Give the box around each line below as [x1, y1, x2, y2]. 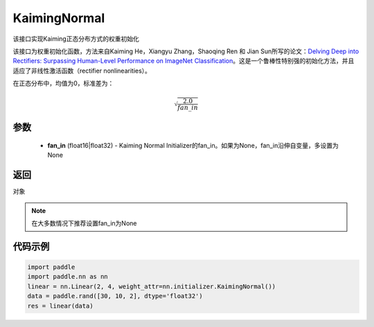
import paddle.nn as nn [27, 273, 109, 281]
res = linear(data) [27, 301, 93, 310]
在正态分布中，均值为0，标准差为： [12, 80, 114, 88]
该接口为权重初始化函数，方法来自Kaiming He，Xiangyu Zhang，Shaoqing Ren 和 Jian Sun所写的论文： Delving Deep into [12, 47, 359, 55]
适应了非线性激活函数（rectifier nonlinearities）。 [12, 66, 152, 75]
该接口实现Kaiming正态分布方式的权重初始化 [12, 35, 140, 43]
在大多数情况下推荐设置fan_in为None [31, 218, 137, 227]
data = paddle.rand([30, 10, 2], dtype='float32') [27, 292, 204, 300]
